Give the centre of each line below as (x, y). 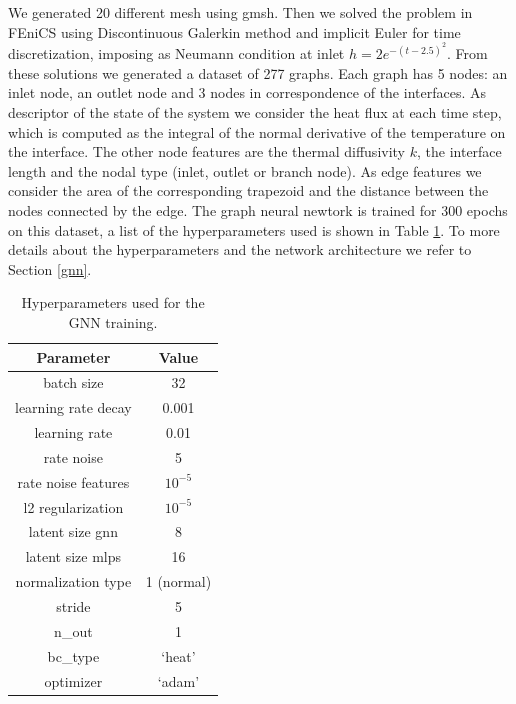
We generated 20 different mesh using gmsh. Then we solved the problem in (240, 12)
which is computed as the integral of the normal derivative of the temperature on (257, 131)
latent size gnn (73, 531)
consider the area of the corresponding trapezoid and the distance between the (248, 190)
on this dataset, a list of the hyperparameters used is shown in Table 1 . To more (254, 229)
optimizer (73, 680)
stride (73, 606)
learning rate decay (73, 407)
